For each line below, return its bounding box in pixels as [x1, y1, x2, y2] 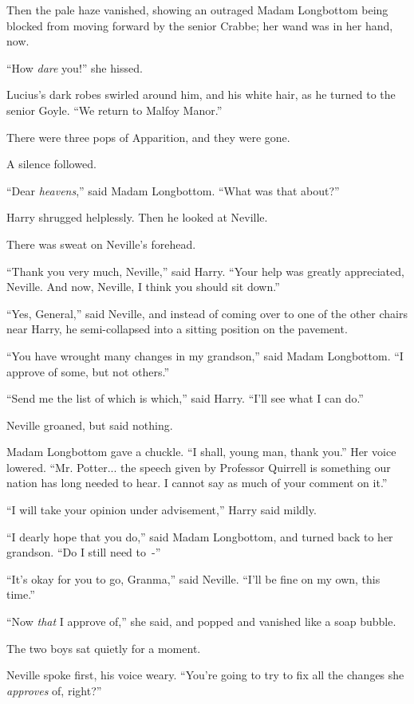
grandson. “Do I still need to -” [6, 544, 161, 560]
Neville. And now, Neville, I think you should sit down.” [6, 278, 280, 295]
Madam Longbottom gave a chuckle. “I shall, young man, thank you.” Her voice [6, 443, 396, 460]
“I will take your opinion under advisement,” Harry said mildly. [6, 501, 317, 518]
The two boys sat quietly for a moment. [6, 639, 201, 656]
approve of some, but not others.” [6, 363, 170, 380]
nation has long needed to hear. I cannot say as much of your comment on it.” [6, 474, 388, 491]
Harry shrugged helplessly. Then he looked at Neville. [6, 209, 268, 226]
